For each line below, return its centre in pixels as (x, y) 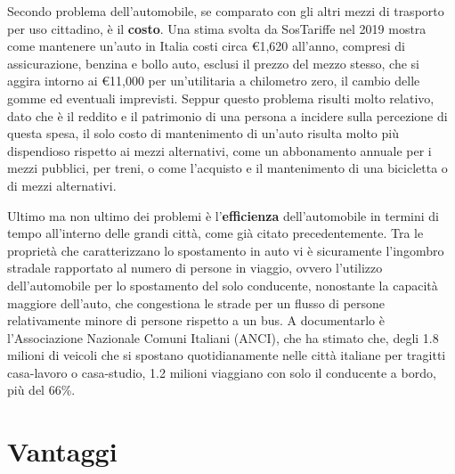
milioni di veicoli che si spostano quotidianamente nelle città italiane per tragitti (227, 355)
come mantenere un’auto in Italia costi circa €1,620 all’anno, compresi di (206, 46)
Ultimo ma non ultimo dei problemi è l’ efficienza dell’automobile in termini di (223, 215)
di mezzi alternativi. (62, 185)
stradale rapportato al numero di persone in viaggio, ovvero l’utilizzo (195, 268)
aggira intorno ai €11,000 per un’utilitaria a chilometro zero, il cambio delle (214, 81)
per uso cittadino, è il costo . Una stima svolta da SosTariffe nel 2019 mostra (217, 28)
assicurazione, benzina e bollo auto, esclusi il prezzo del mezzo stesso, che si (213, 63)
